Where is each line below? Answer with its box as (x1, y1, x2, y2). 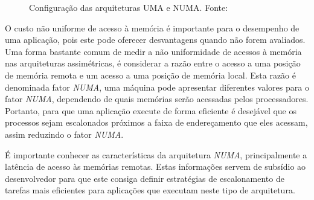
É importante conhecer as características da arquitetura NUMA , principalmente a (5, 148, 307, 161)
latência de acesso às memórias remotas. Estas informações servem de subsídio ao (5, 160, 306, 173)
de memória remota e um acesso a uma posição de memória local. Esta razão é (5, 68, 296, 81)
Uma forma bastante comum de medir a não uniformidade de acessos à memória (5, 45, 302, 57)
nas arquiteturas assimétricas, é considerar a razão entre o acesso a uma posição (5, 57, 301, 69)
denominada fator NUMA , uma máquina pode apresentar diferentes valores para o (5, 80, 309, 93)
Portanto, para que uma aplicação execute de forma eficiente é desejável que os (5, 104, 297, 117)
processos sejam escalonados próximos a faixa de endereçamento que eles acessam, (5, 116, 308, 129)
